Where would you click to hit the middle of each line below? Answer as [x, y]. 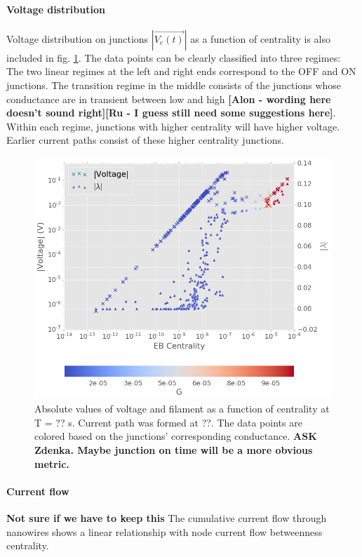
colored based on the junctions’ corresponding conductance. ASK [176, 436]
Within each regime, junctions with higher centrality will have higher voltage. [173, 126]
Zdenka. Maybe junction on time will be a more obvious [174, 450]
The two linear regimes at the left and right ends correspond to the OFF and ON [181, 71]
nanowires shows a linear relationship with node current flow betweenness [165, 531]
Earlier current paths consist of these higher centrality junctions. [145, 140]
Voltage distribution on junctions [78, 38]
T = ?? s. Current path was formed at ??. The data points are [168, 422]
